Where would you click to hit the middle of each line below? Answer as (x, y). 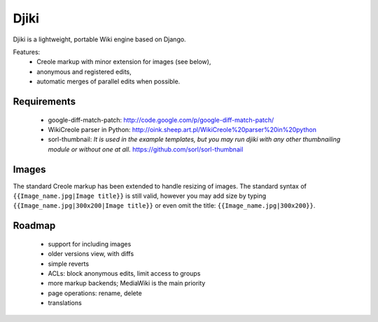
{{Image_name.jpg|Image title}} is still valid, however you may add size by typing (139, 196)
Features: (27, 52)
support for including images (90, 244)
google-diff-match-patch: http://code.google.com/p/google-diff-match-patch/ (161, 120)
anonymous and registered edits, (84, 72)
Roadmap (34, 226)
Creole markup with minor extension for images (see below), (124, 62)
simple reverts (69, 264)
